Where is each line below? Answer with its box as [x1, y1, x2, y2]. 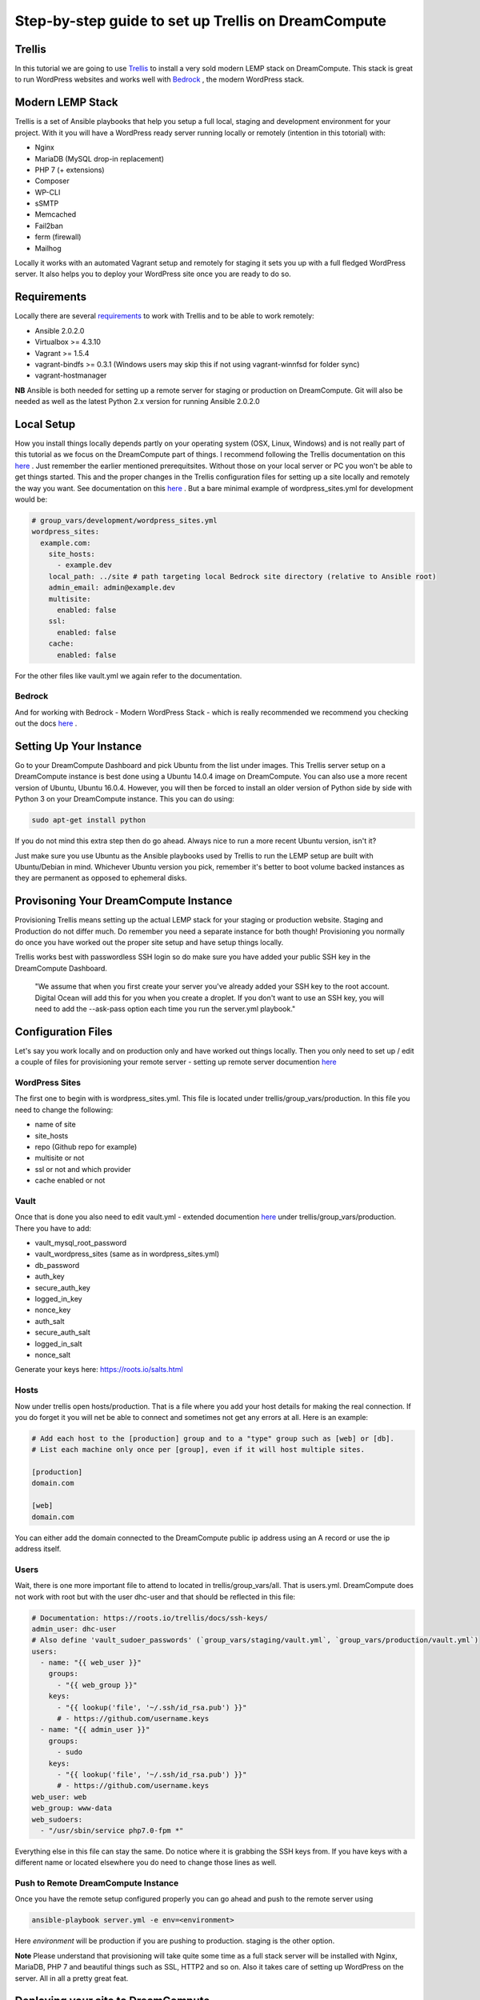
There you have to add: [14, 1223, 92, 1233]
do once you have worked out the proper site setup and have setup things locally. [14, 938, 284, 947]
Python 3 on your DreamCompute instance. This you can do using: [14, 794, 235, 804]
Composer [34, 176, 70, 186]
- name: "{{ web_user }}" [40, 1658, 142, 1667]
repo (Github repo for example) [34, 1142, 138, 1151]
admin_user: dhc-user [31, 1624, 117, 1634]
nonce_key [34, 1305, 71, 1315]
